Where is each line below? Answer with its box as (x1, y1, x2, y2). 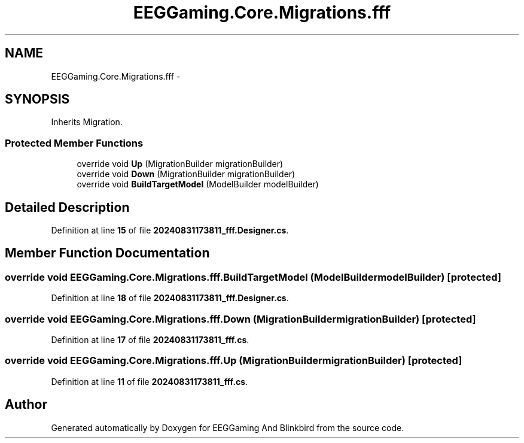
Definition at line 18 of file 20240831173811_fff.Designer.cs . (51, 293, 289, 304)
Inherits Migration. (51, 117, 123, 128)
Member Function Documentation (5, 245, 210, 261)
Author (5, 397, 47, 412)
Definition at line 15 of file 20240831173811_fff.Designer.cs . (51, 225, 289, 236)
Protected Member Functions (5, 136, 144, 149)
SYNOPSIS (5, 92, 70, 107)
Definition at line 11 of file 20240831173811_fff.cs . (51, 376, 248, 387)
